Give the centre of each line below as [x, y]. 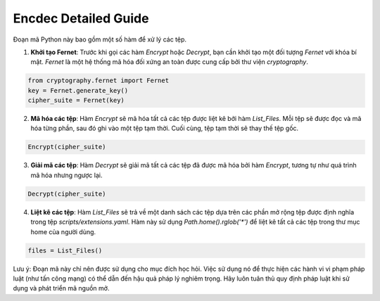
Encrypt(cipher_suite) [67, 147]
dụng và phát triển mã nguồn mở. [61, 288]
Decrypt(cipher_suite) [67, 194]
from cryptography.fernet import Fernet [98, 81]
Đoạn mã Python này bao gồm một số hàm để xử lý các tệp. [100, 39]
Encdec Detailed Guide [81, 18]
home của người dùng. [63, 231]
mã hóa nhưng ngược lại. [66, 175]
